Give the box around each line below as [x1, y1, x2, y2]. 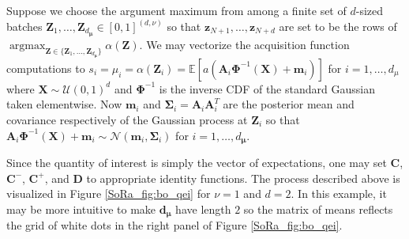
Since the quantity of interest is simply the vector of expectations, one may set [6, 154, 387, 171]
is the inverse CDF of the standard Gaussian [159, 80, 375, 97]
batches [6, 18, 43, 35]
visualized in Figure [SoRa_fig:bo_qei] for [6, 185, 211, 202]
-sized [355, 2, 384, 18]
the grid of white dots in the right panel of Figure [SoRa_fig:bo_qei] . [6, 217, 343, 233]
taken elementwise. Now [6, 96, 122, 112]
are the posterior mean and [223, 96, 355, 112]
